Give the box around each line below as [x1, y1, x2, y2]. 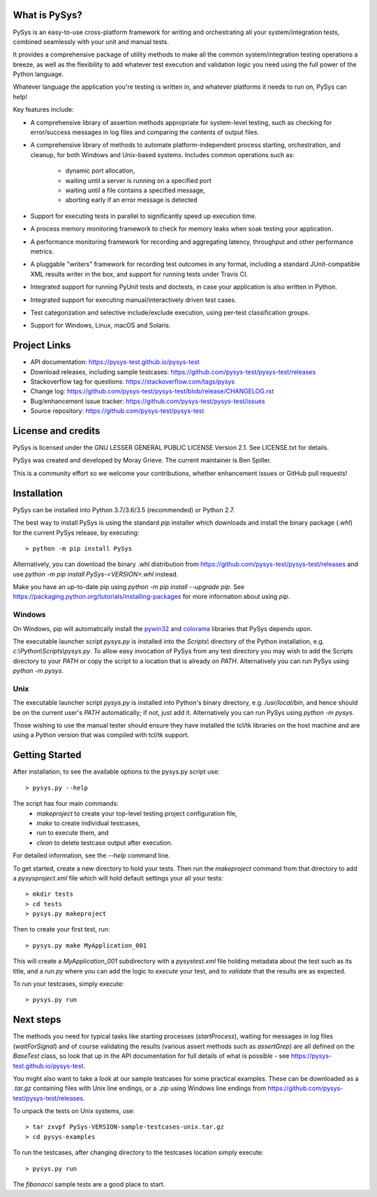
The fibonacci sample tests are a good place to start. [13, 1180, 165, 1189]
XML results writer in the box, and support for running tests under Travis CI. [30, 270, 248, 278]
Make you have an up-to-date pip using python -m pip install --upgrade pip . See [13, 583, 245, 591]
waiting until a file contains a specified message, [65, 186, 205, 194]
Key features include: [13, 106, 74, 114]
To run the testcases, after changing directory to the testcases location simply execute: [13, 1148, 264, 1156]
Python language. [13, 70, 64, 78]
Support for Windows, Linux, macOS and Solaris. [30, 321, 171, 330]
